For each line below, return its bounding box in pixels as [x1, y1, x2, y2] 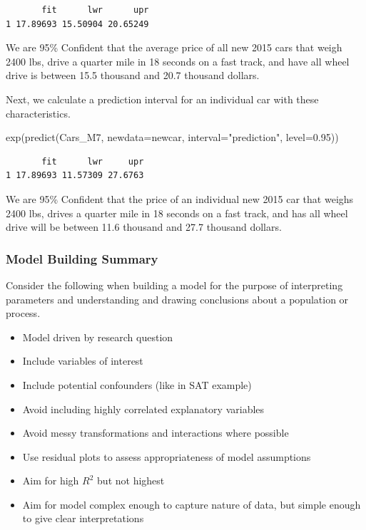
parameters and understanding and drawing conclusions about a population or [6, 291, 349, 306]
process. [6, 306, 41, 321]
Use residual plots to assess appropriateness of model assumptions [22, 449, 311, 464]
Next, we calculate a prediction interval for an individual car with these [6, 91, 319, 106]
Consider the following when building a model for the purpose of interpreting [6, 277, 343, 292]
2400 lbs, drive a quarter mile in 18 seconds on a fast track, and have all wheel [6, 53, 350, 68]
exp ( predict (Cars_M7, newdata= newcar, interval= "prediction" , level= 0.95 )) [6, 130, 339, 145]
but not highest [97, 473, 165, 488]
